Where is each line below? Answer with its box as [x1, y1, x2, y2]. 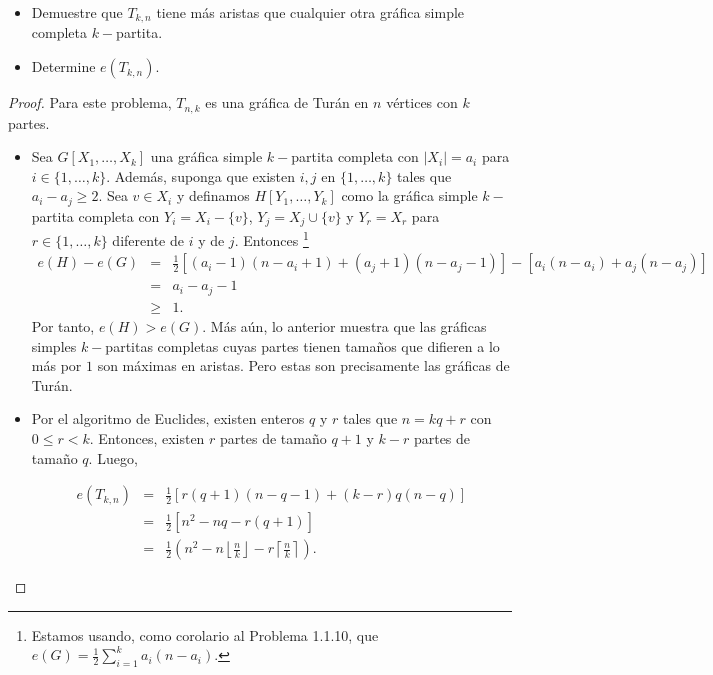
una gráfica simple [150, 146, 263, 167]
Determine [31, 56, 96, 77]
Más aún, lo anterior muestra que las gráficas [210, 315, 487, 336]
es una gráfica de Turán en [205, 92, 369, 113]
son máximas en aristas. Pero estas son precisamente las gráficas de [97, 355, 510, 376]
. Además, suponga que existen [106, 165, 296, 186]
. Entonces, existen [89, 427, 205, 448]
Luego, [97, 447, 138, 468]
